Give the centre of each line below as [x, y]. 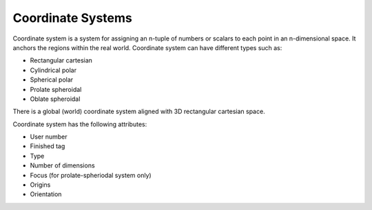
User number [49, 137]
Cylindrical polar [53, 70]
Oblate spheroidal [55, 99]
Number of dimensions [63, 165]
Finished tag [48, 146]
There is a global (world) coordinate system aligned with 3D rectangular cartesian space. [139, 112]
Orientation [46, 194]
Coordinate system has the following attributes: [80, 124]
